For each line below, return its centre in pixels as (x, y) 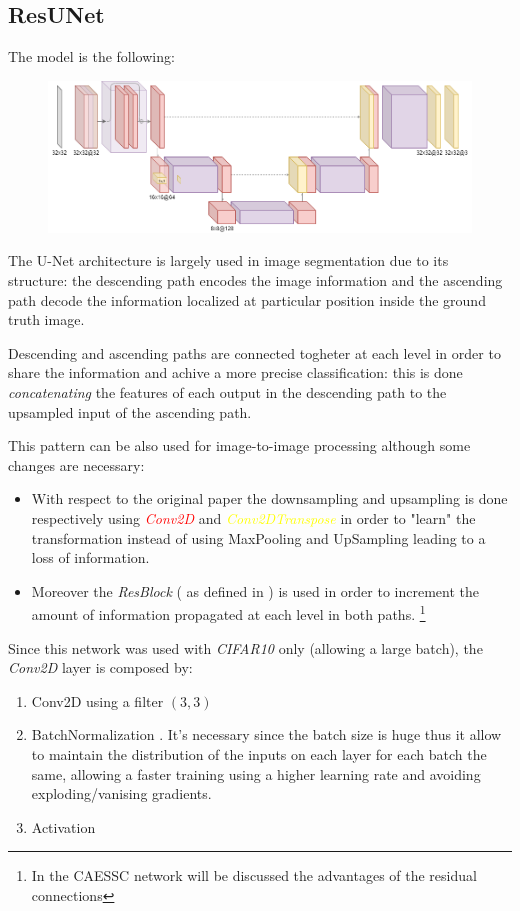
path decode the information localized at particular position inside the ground (247, 299)
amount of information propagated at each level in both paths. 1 (228, 612)
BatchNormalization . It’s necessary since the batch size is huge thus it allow (266, 734)
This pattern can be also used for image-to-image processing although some (239, 445)
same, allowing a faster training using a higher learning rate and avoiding (256, 773)
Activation (63, 826)
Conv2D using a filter (97, 700)
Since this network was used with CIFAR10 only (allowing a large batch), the (245, 647)
